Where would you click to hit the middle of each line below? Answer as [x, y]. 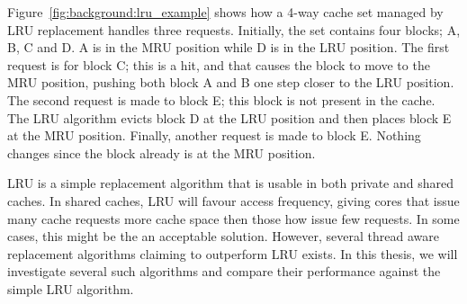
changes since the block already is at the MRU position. [162, 152]
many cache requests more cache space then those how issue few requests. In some [233, 218]
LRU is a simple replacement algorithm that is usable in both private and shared [230, 183]
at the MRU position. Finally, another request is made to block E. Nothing [214, 135]
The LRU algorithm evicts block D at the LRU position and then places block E [229, 117]
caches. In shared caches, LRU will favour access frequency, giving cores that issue [233, 200]
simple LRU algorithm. [71, 288]
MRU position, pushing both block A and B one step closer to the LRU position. [231, 82]
